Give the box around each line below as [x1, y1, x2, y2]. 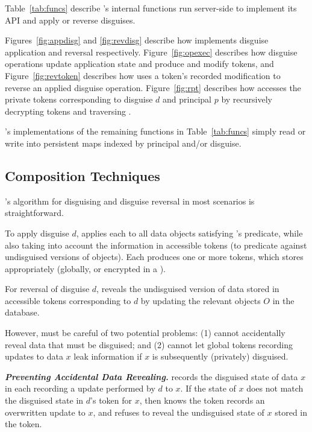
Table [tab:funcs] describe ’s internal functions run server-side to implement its [5, 2, 297, 14]
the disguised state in [5, 394, 84, 407]
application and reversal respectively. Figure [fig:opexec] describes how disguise [5, 45, 298, 58]
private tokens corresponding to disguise [5, 93, 153, 106]
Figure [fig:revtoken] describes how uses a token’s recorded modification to [5, 69, 281, 81]
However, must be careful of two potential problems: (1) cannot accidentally [5, 326, 285, 339]
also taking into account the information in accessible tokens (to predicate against [5, 238, 307, 251]
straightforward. [5, 206, 64, 219]
